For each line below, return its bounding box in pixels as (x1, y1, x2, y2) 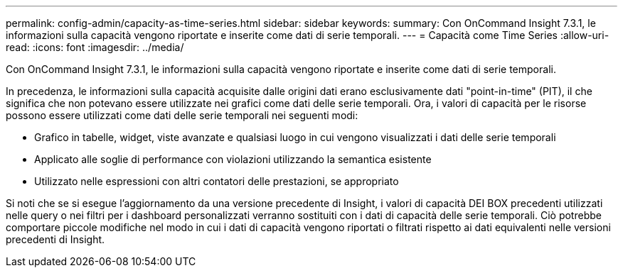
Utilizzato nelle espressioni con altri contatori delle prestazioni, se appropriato (34, 175, 399, 187)
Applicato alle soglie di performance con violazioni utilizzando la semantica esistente (34, 153, 432, 165)
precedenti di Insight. (6, 233, 105, 245)
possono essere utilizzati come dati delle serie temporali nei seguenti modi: (6, 109, 358, 121)
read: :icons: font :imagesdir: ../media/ (6, 41, 184, 53)
